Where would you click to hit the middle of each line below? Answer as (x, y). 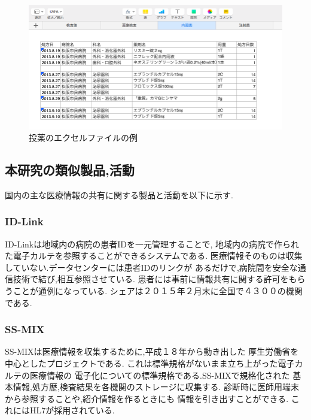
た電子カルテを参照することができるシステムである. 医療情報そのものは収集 (154, 256)
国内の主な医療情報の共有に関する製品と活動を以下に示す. (119, 194)
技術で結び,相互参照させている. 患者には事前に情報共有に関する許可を (151, 279)
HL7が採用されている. (72, 410)
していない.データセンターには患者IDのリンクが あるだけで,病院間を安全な (151, 267)
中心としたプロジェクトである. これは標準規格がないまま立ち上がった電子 (150, 363)
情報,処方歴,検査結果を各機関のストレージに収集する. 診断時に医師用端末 (156, 387)
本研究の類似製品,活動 (70, 170)
